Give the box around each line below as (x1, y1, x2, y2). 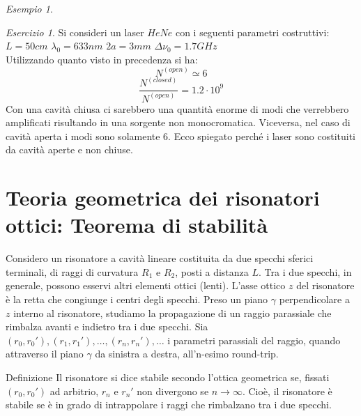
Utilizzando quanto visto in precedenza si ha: (6, 52, 198, 66)
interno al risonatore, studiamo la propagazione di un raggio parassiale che (13, 305, 332, 320)
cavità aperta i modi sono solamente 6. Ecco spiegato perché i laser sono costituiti (6, 128, 355, 143)
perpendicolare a (279, 292, 350, 307)
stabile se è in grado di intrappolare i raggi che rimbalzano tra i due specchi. (6, 397, 332, 412)
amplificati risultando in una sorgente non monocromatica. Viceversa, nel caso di (6, 115, 351, 130)
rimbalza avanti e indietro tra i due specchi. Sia (6, 319, 208, 334)
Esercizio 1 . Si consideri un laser (6, 24, 144, 39)
